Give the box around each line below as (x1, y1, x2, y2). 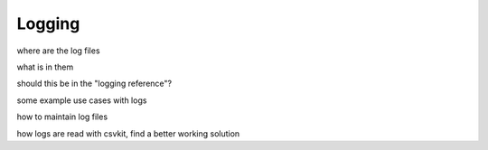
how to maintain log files (16, 111, 108, 122)
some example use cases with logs (16, 95, 147, 106)
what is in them (16, 61, 74, 72)
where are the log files (16, 45, 100, 56)
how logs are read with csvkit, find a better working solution (16, 127, 240, 139)
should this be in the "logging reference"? (16, 78, 172, 89)
